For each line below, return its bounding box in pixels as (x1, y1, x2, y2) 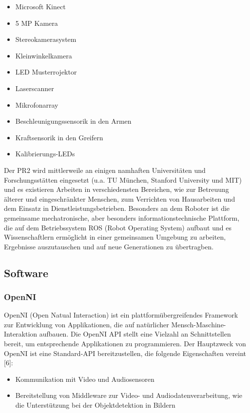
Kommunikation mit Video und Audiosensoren (15, 374, 154, 384)
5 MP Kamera (15, 18, 58, 28)
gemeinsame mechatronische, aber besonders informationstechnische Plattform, (4, 212, 240, 223)
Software (4, 265, 49, 280)
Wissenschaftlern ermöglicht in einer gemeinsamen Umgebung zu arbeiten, (4, 232, 226, 242)
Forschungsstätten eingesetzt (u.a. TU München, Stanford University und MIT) (4, 174, 242, 185)
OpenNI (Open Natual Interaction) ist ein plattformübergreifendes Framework (4, 310, 238, 320)
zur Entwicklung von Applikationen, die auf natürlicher (4, 319, 169, 329)
